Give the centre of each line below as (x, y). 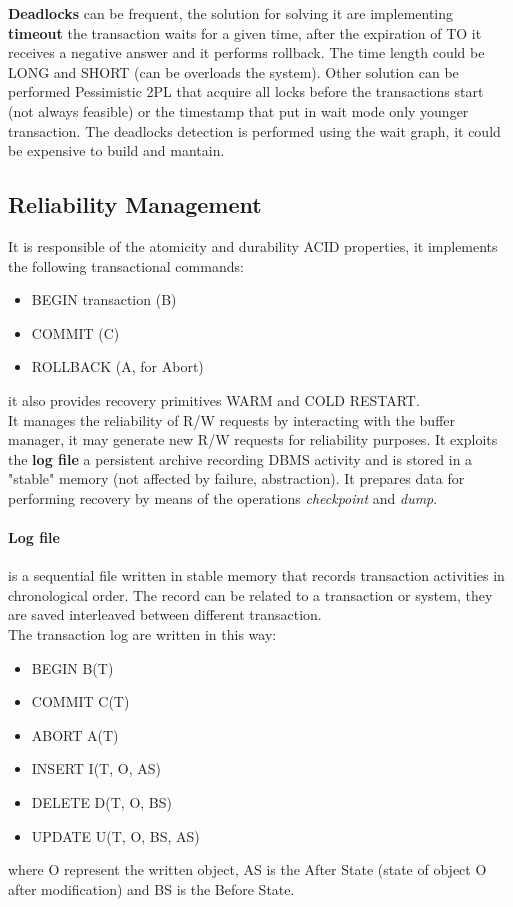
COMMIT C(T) (80, 701)
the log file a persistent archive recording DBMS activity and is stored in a (240, 458)
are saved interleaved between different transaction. (165, 614)
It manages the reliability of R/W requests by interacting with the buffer (232, 419)
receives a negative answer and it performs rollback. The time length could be (246, 52)
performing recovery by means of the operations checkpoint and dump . (223, 497)
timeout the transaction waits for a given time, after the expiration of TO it (245, 32)
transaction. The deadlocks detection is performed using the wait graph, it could (254, 130)
